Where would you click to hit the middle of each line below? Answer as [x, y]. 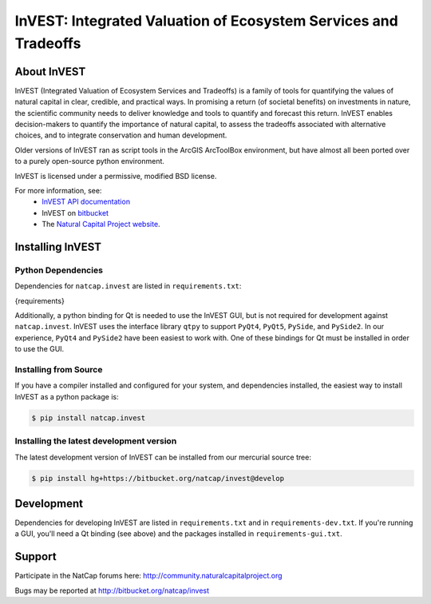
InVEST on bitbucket [75, 213]
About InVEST [50, 72]
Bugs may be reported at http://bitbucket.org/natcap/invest [112, 590]
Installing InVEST [58, 246]
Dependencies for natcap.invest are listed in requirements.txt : [128, 286]
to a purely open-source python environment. [90, 161]
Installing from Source [59, 370]
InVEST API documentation [86, 202]
